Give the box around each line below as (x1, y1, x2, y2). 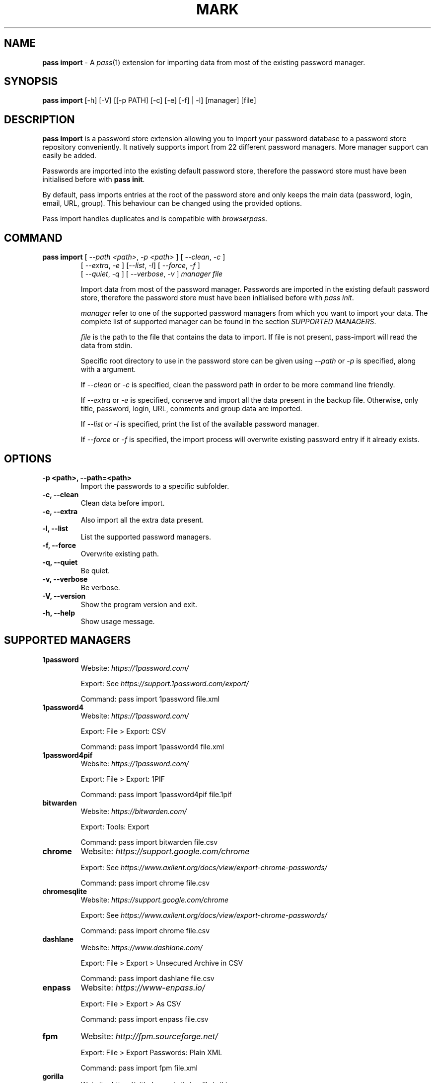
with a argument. (80, 365, 136, 374)
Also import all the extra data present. (80, 515, 204, 524)
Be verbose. (80, 583, 120, 592)
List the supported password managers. (80, 532, 211, 541)
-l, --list (42, 524, 68, 533)
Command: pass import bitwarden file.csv (80, 837, 217, 846)
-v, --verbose (42, 574, 88, 583)
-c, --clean (42, 490, 79, 499)
